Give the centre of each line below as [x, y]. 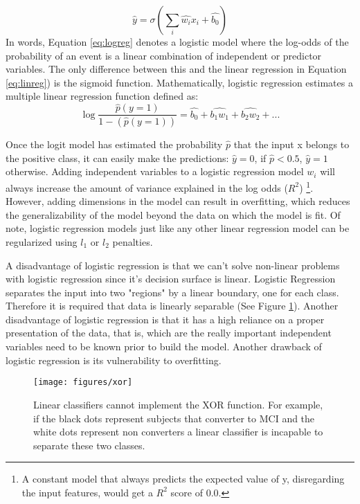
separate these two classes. [89, 445]
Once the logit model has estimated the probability [114, 144]
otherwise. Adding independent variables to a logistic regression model [155, 171]
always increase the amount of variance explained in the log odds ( [147, 187]
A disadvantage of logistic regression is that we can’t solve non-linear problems [173, 265]
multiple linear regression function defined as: [102, 96]
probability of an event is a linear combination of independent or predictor [164, 55]
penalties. [133, 241]
